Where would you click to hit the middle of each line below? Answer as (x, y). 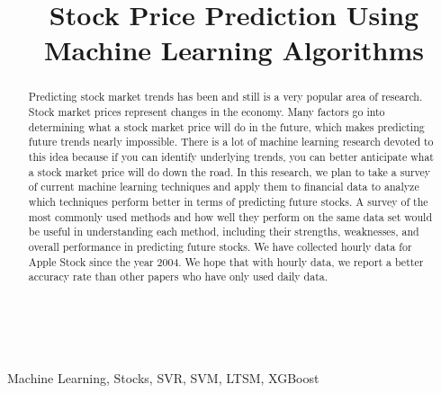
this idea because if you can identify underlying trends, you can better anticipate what (231, 156)
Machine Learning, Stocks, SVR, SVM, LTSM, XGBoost (163, 378)
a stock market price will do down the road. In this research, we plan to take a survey (229, 171)
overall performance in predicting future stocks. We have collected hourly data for (220, 246)
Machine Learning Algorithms (234, 50)
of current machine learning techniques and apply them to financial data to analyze (224, 187)
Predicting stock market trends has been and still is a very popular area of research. (225, 97)
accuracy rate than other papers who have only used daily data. (178, 277)
